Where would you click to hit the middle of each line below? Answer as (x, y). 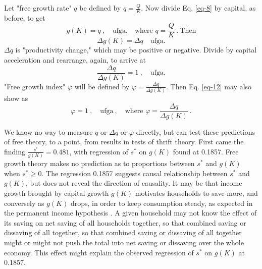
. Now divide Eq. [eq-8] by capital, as (198, 8)
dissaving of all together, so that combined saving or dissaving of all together (123, 232)
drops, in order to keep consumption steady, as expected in (162, 203)
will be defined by (102, 86)
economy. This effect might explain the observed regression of (99, 252)
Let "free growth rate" (38, 8)
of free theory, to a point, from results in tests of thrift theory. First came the (124, 142)
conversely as (24, 203)
